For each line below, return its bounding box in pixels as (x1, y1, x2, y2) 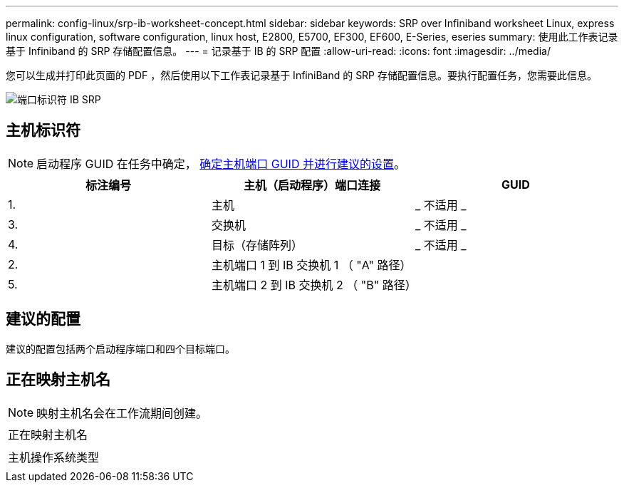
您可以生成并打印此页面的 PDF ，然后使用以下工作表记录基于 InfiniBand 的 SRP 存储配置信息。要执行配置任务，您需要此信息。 (6, 69, 597, 81)
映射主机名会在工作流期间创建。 (36, 405, 208, 420)
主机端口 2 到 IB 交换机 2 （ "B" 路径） (211, 277, 417, 292)
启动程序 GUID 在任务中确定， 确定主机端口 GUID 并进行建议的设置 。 (36, 156, 405, 171)
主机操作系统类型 (8, 450, 100, 464)
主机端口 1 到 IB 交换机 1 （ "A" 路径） (211, 257, 412, 272)
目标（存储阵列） (211, 237, 303, 252)
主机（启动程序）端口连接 (243, 177, 380, 192)
